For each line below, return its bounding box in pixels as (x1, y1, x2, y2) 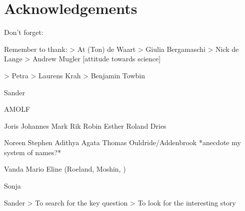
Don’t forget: (4, 27, 43, 37)
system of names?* (4, 147, 61, 157)
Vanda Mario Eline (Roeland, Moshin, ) (4, 164, 126, 174)
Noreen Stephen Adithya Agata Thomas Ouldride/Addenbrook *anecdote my (4, 137, 241, 148)
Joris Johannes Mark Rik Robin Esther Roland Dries (4, 120, 166, 131)
